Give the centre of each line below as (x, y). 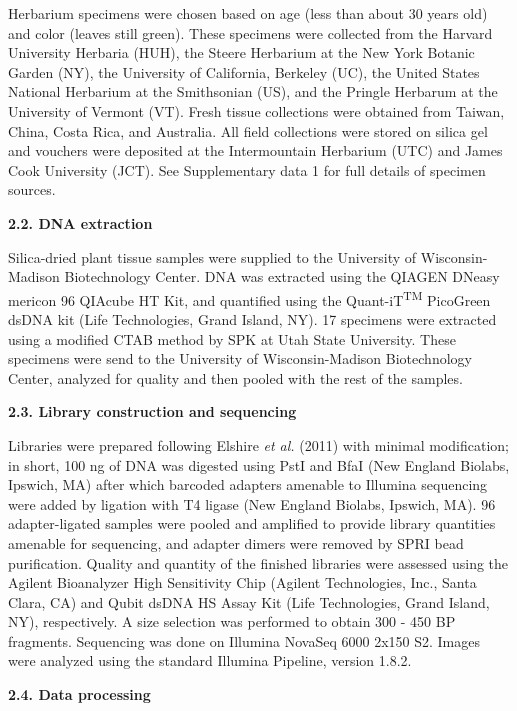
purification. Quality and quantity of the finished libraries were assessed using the (258, 562)
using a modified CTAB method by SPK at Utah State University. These (232, 338)
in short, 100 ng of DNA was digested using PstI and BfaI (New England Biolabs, (259, 464)
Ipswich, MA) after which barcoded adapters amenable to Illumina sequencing (248, 484)
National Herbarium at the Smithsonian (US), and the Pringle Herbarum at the (253, 91)
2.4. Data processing (79, 694)
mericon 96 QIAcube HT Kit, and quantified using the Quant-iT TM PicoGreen (249, 298)
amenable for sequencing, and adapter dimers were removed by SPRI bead (236, 542)
